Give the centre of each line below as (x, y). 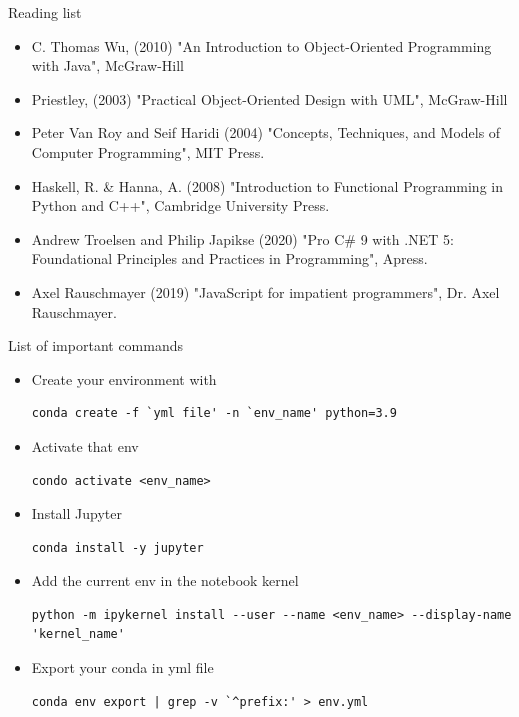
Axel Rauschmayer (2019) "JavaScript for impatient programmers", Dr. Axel (265, 291)
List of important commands (95, 345)
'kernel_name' (78, 634)
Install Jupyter (76, 513)
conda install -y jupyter (117, 547)
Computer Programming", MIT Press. (148, 151)
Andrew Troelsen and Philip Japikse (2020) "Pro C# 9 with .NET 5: (242, 238)
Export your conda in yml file (122, 667)
